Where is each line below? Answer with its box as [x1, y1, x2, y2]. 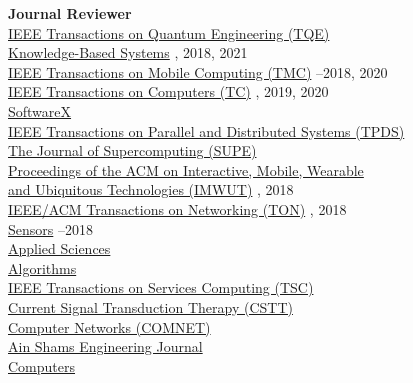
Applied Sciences [8, 238, 111, 259]
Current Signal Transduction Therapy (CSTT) [8, 296, 293, 317]
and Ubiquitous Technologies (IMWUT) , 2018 [8, 179, 294, 200]
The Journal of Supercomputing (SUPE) [8, 140, 257, 161]
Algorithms [8, 257, 77, 278]
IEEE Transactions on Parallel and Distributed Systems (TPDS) [8, 120, 405, 141]
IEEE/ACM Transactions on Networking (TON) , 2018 [8, 198, 347, 219]
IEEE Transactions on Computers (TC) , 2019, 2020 [8, 81, 329, 102]
